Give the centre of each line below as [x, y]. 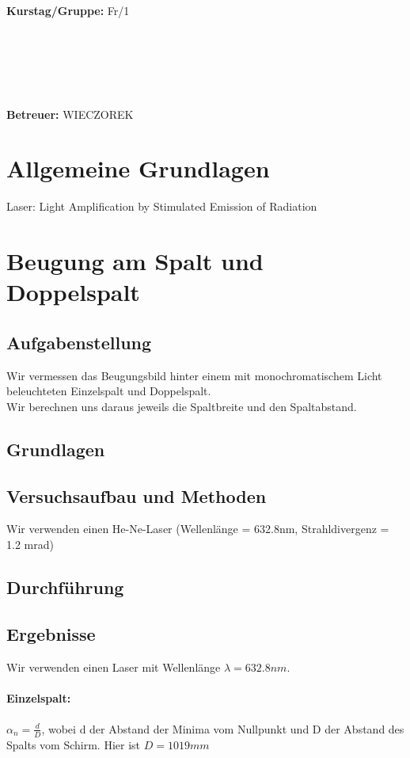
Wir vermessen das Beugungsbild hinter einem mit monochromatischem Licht [194, 375]
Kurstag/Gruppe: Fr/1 [68, 10]
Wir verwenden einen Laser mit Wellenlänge [114, 667]
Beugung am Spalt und [135, 261]
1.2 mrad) [30, 544]
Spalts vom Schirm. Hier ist [74, 744]
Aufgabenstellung [79, 342]
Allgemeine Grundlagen [138, 168]
